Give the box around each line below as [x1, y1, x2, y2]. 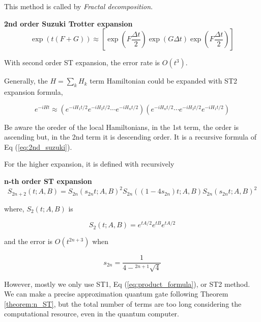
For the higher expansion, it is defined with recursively [4, 158, 175, 169]
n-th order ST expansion [4, 175, 92, 186]
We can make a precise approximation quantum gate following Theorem [4, 288, 228, 299]
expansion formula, [4, 86, 63, 97]
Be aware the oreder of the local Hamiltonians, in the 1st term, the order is [4, 121, 239, 132]
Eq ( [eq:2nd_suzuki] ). [4, 141, 72, 152]
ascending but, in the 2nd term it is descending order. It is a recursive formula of [4, 131, 257, 142]
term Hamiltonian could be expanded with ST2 [90, 75, 237, 86]
